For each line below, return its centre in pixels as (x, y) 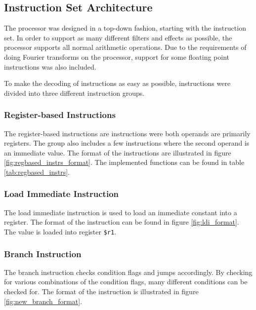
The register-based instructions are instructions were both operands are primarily (127, 133)
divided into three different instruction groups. (74, 93)
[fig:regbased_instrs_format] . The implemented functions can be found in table (124, 162)
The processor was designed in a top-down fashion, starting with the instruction (125, 28)
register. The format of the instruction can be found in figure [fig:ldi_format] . (122, 222)
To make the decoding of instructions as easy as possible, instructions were (117, 83)
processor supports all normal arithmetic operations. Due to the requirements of (125, 47)
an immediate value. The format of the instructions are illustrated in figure (118, 152)
